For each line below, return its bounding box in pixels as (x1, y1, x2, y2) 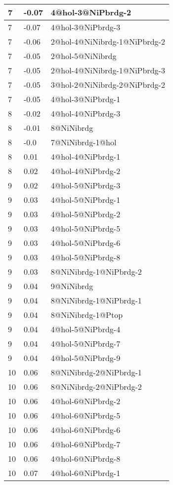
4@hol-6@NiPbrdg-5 (50, 410, 121, 421)
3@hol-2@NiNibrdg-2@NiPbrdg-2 (50, 79, 165, 90)
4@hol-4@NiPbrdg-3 (50, 108, 121, 119)
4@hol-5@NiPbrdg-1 (50, 194, 121, 205)
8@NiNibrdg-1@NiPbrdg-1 (50, 295, 142, 306)
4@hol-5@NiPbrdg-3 (50, 180, 121, 191)
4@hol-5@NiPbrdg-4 (50, 323, 121, 335)
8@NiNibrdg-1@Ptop (50, 309, 123, 320)
